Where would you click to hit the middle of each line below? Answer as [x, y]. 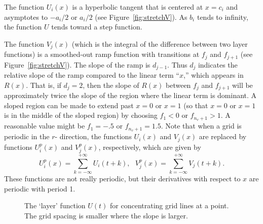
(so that [196, 105]
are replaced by [223, 136]
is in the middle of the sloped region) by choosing [81, 115]
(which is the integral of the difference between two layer [160, 43]
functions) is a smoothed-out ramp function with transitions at [102, 54]
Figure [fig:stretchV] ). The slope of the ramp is [77, 64]
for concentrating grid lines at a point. [170, 205]
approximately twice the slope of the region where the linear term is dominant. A [130, 95]
